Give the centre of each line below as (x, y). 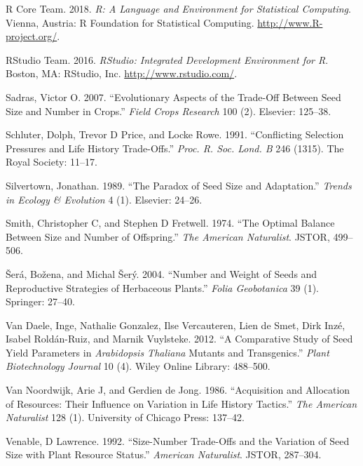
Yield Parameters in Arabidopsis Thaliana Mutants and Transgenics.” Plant (167, 352)
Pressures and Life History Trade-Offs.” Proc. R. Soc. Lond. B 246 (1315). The (175, 148)
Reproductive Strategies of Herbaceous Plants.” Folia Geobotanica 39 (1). (163, 287)
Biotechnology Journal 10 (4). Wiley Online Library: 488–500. (138, 366)
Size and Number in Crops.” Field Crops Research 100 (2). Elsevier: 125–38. (169, 111)
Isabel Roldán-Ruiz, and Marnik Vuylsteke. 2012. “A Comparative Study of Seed (179, 339)
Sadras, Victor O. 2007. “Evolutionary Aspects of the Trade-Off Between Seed (173, 96)
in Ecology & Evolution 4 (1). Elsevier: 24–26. (104, 199)
